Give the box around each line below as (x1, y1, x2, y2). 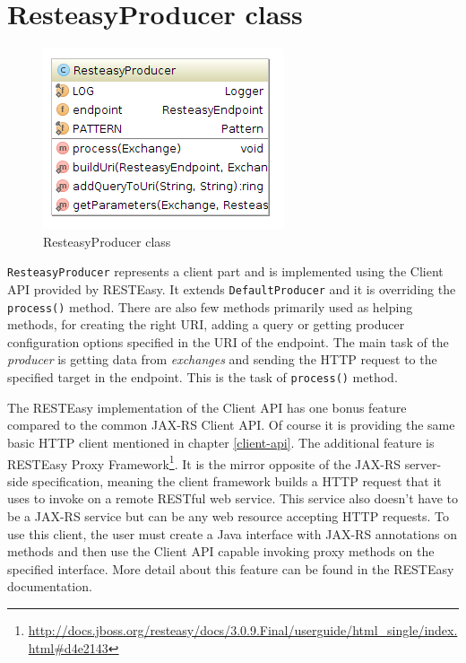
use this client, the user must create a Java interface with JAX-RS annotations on (7, 524, 457, 543)
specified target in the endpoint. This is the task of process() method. (7, 368, 398, 387)
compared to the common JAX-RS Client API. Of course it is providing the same (7, 415, 455, 434)
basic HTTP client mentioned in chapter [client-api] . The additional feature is (7, 432, 435, 451)
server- (404, 454, 442, 473)
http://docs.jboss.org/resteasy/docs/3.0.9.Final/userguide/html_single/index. (28, 620, 458, 639)
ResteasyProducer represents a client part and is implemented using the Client (7, 262, 444, 281)
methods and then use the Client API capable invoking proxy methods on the (7, 542, 435, 561)
